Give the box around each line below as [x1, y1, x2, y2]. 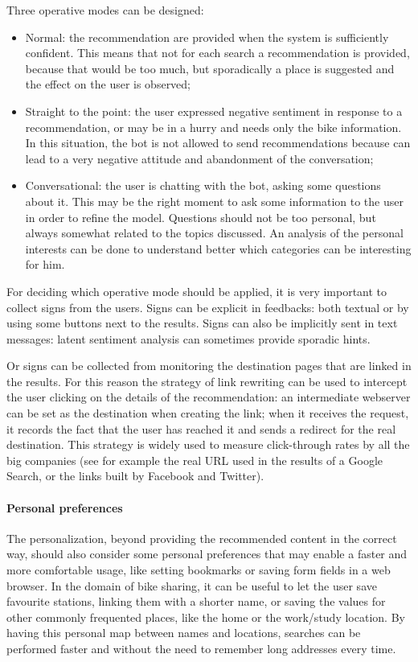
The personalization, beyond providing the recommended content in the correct [6, 529, 397, 546]
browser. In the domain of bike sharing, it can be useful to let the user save [6, 577, 377, 594]
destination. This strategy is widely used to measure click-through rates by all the [6, 436, 410, 453]
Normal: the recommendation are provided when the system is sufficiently [25, 28, 389, 45]
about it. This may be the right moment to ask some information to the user [25, 192, 404, 209]
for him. [25, 256, 65, 273]
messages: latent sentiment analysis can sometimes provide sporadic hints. [6, 330, 371, 347]
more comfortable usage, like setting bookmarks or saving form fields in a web [6, 561, 391, 578]
